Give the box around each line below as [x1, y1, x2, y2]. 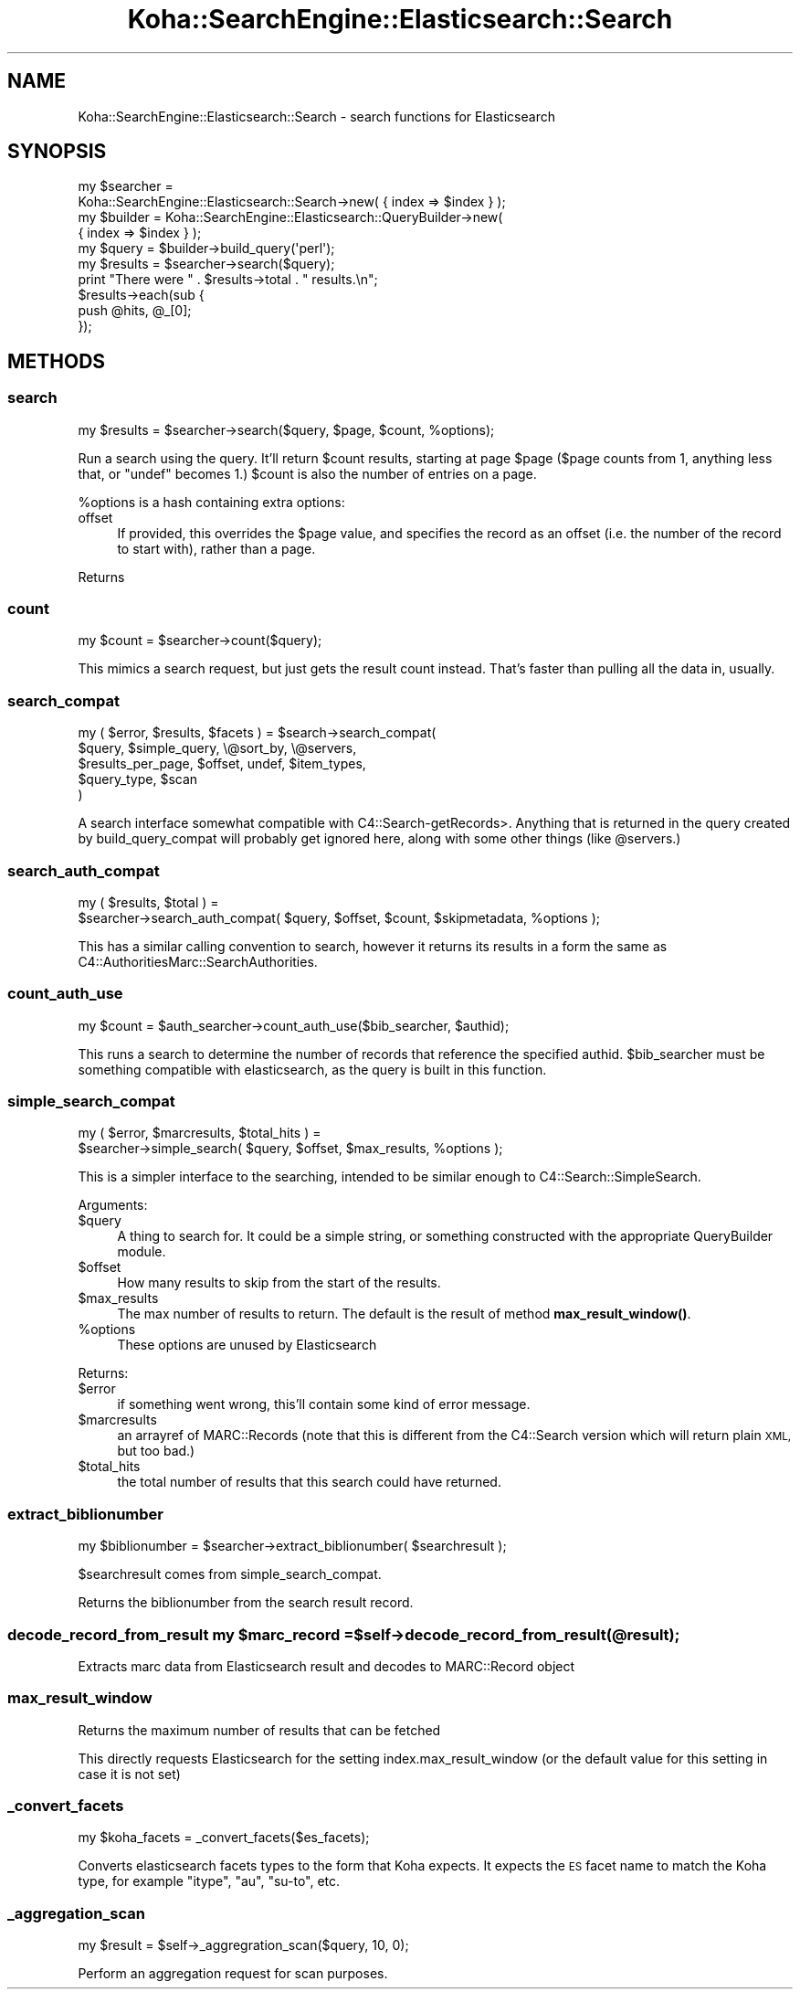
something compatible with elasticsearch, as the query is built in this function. [78, 1061, 547, 1077]
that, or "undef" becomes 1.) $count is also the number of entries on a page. [78, 465, 537, 482]
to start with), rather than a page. [117, 540, 316, 556]
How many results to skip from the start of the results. [117, 1275, 441, 1291]
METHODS [7, 349, 106, 373]
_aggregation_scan [7, 1903, 145, 1923]
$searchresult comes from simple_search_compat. [78, 1566, 382, 1583]
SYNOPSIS [7, 140, 107, 164]
